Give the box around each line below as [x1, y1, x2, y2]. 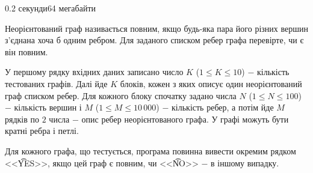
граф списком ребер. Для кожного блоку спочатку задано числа [5, 89, 237, 102]
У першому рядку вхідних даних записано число [5, 65, 184, 78]
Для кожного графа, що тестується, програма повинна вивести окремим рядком [5, 144, 296, 157]
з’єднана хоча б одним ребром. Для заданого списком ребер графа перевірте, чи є [5, 34, 304, 46]
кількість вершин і [14, 101, 82, 114]
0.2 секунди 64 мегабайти [5, 2, 96, 14]
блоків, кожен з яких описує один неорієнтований [120, 77, 302, 90]
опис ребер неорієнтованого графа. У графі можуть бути [81, 112, 289, 125]
